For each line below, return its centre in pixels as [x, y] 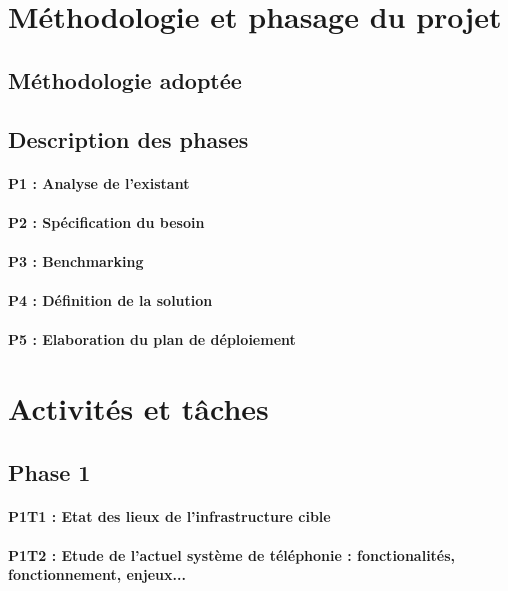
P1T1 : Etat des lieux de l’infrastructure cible [169, 515]
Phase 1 [49, 471]
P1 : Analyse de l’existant [99, 182]
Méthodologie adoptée [125, 79]
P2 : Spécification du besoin [106, 221]
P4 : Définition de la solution [110, 300]
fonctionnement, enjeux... [97, 574]
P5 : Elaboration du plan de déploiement [152, 339]
